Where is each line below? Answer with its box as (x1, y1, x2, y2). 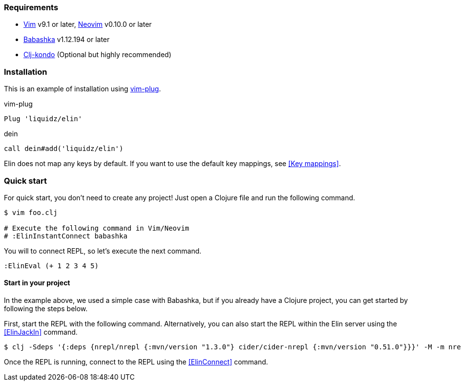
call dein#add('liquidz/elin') (4, 145, 124, 153)
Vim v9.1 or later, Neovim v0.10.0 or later (23, 20, 152, 29)
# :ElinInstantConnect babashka (4, 232, 127, 240)
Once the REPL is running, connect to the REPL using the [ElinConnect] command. (4, 358, 268, 366)
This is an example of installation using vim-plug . (4, 85, 161, 93)
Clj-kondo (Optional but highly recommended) (23, 50, 171, 59)
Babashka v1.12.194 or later (23, 35, 110, 44)
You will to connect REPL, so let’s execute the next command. (4, 246, 202, 255)
